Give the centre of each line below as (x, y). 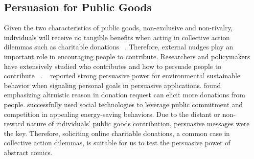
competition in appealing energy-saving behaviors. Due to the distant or (112, 114)
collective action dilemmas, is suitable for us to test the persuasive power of (117, 143)
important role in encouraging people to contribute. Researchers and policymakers (127, 56)
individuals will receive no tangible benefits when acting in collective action (117, 37)
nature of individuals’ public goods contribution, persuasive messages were (138, 124)
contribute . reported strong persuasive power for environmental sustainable (122, 76)
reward (14, 124)
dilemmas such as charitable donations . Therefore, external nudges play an (119, 47)
